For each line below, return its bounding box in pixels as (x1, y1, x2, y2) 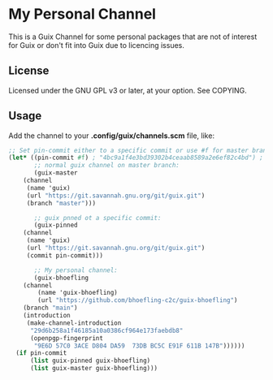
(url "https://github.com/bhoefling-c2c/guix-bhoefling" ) (37, 296, 238, 304)
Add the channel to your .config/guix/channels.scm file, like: (8, 131, 215, 140)
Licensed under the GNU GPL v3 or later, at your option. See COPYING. (8, 85, 247, 95)
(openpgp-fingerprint (29, 334, 104, 342)
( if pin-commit (15, 349, 67, 357)
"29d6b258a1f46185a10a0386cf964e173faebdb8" (29, 326, 184, 335)
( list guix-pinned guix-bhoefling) (29, 356, 151, 365)
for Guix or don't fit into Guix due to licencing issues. (8, 40, 185, 50)
